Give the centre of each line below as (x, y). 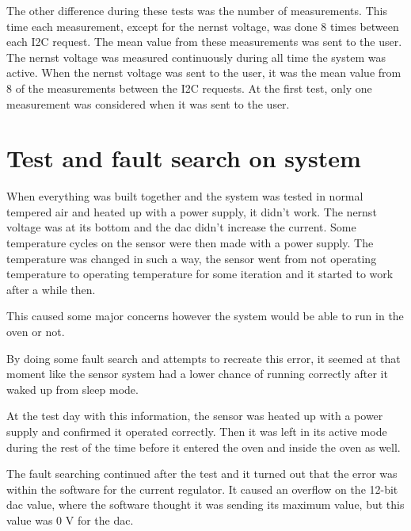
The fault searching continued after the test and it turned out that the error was (202, 474)
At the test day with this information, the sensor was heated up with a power (195, 416)
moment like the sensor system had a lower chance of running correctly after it (197, 374)
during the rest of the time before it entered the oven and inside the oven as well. (204, 447)
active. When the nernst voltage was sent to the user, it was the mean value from (204, 73)
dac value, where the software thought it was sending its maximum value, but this (205, 504)
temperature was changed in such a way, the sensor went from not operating (192, 258)
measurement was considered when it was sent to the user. (148, 103)
